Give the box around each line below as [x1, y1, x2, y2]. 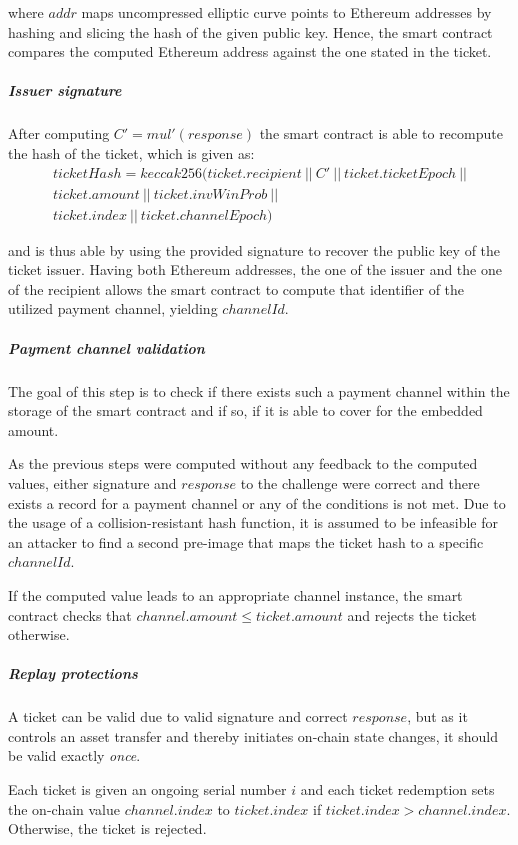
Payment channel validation [8, 337, 205, 358]
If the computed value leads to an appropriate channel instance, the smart [8, 584, 463, 605]
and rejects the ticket [347, 604, 477, 625]
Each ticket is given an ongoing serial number [8, 779, 287, 800]
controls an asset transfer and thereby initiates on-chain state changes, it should [8, 725, 498, 746]
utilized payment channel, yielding [8, 298, 218, 319]
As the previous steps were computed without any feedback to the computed [8, 453, 478, 474]
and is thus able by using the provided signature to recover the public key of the [8, 239, 501, 260]
